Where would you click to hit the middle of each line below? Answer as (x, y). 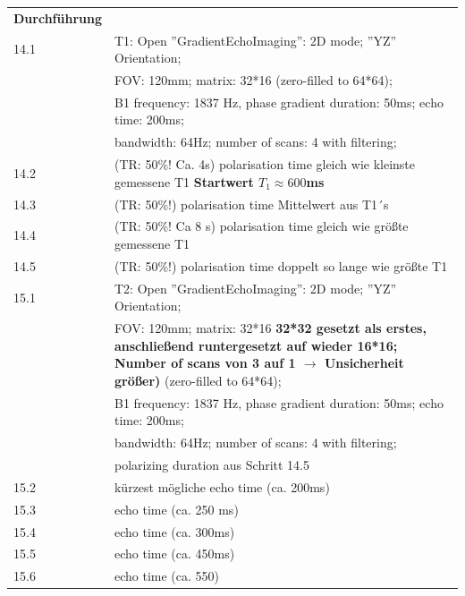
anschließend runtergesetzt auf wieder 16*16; (256, 345)
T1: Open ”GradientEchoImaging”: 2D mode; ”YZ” (255, 40)
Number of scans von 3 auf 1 (205, 363)
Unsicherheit (364, 363)
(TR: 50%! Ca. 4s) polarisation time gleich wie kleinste (265, 164)
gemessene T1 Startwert (184, 181)
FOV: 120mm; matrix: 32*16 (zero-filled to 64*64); (253, 80)
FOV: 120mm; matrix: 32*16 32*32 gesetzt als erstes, (270, 328)
